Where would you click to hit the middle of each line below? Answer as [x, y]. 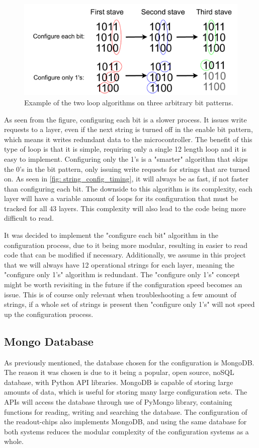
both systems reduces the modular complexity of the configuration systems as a [126, 431]
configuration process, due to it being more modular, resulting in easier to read [126, 245]
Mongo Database [49, 341]
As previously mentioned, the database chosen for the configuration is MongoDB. [129, 362]
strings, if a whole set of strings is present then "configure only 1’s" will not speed [129, 304]
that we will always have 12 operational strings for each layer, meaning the [119, 264]
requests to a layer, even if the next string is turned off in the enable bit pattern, [128, 129]
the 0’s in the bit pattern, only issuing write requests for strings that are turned [127, 169]
